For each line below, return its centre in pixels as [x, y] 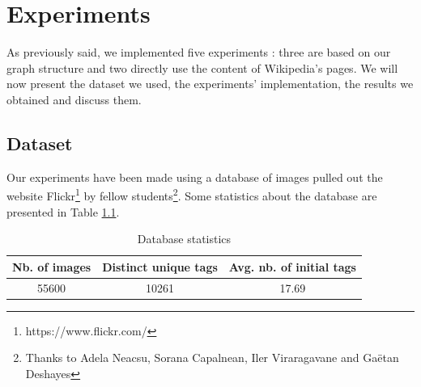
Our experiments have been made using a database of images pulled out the [195, 177]
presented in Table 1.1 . [63, 211]
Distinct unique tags [160, 266]
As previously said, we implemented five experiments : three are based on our [199, 52]
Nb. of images [52, 266]
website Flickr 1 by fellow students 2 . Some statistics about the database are [192, 194]
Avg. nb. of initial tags [292, 266]
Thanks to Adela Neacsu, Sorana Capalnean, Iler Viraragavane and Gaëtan [212, 358]
